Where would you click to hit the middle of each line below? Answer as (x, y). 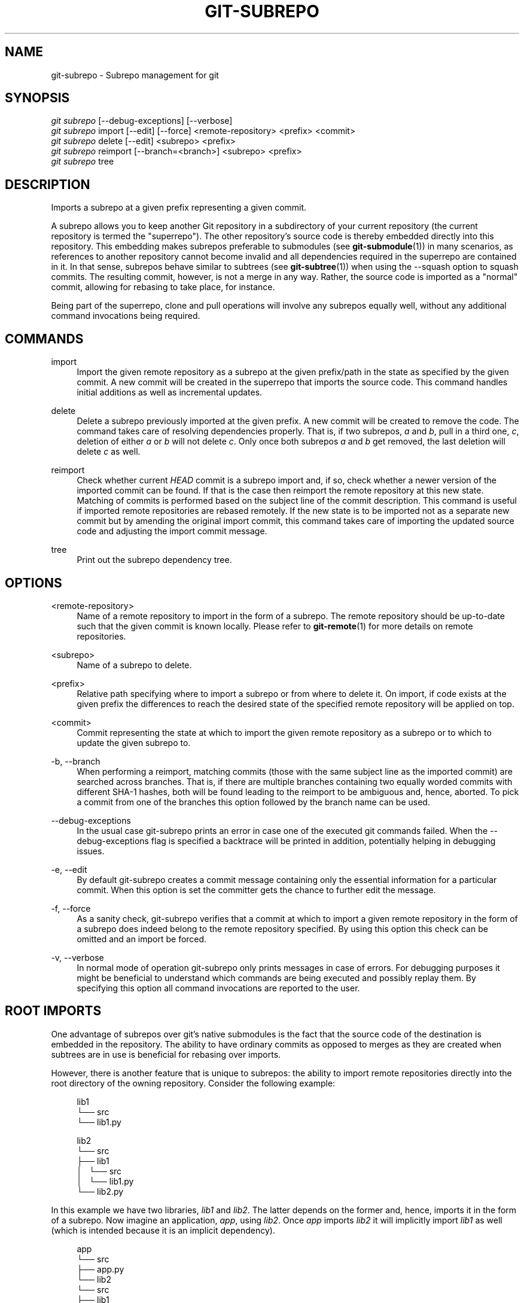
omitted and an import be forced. (142, 939)
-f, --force (71, 908)
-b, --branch (76, 761)
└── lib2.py (100, 1191)
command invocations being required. (126, 316)
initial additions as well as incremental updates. (170, 392)
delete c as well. (109, 452)
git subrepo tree (83, 162)
